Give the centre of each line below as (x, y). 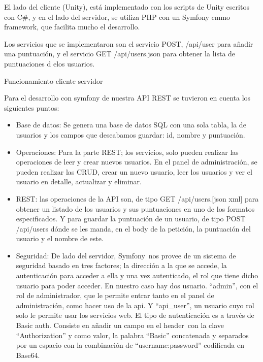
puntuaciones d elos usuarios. (50, 63)
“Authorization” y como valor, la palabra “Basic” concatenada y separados (132, 335)
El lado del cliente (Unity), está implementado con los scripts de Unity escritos (127, 7)
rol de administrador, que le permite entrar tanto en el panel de (115, 295)
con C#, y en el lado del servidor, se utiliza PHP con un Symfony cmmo (117, 17)
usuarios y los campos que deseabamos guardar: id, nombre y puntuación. (130, 134)
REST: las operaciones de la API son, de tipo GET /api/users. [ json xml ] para (137, 198)
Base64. (28, 355)
